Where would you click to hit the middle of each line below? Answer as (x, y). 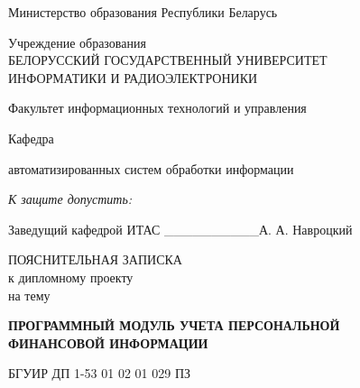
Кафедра (31, 138)
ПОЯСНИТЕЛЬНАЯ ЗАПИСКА (95, 259)
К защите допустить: (70, 199)
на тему (29, 295)
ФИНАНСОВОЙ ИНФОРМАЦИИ (108, 342)
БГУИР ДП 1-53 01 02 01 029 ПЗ (100, 373)
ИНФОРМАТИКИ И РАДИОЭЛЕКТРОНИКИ (133, 77)
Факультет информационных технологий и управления (157, 108)
